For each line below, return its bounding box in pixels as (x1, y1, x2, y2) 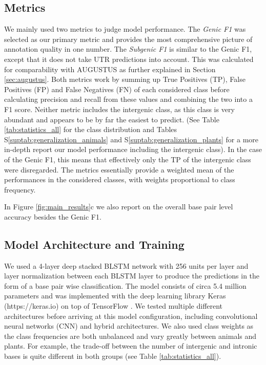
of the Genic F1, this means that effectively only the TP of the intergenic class (4, 154, 251, 164)
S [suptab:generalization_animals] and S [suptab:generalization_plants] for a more (4, 134, 259, 144)
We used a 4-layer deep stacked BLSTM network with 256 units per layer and (4, 260, 249, 271)
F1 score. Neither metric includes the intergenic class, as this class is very (4, 103, 235, 114)
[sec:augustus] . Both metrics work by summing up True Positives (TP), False (4, 74, 245, 84)
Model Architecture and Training (4, 236, 185, 252)
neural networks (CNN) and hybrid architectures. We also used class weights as (4, 320, 254, 331)
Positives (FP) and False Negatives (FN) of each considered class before (4, 83, 230, 94)
